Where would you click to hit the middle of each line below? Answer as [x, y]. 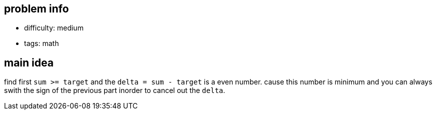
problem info [37, 9]
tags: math [42, 43]
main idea [29, 62]
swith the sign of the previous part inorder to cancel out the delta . [115, 90]
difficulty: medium [54, 28]
